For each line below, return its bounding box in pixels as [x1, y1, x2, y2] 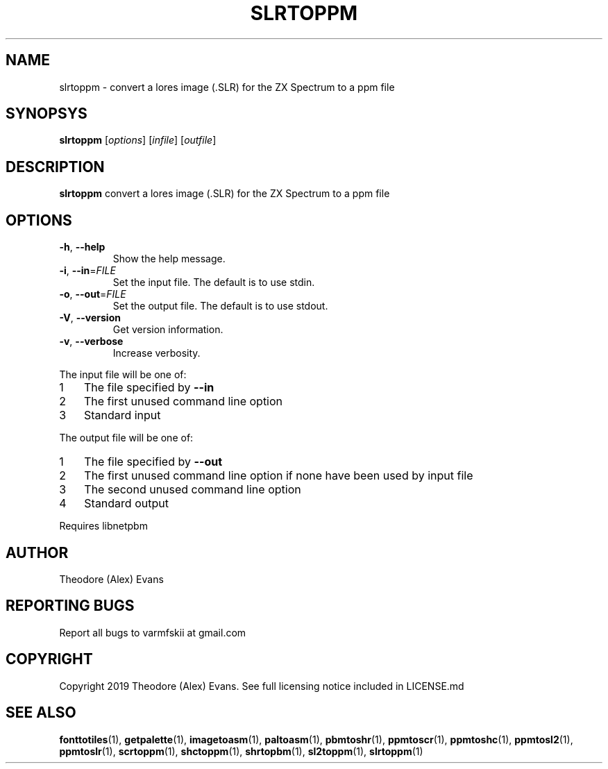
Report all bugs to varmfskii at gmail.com [59, 626, 246, 639]
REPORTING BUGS [6, 597, 135, 615]
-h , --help [59, 241, 105, 253]
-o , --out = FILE [59, 288, 126, 301]
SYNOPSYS [6, 105, 87, 123]
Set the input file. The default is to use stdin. [112, 276, 315, 289]
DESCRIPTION [6, 158, 105, 176]
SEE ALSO [6, 704, 76, 722]
